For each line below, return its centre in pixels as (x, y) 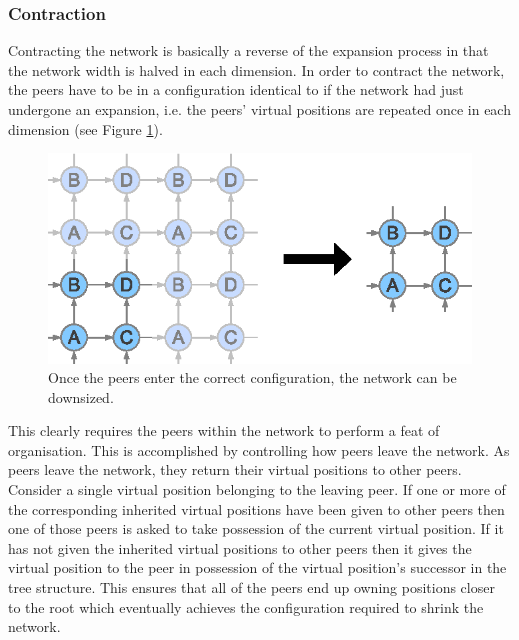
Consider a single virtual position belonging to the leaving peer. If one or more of (257, 489)
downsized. (81, 396)
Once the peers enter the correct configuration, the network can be (252, 377)
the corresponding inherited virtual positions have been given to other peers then (256, 508)
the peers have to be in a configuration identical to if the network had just (236, 89)
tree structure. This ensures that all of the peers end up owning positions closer (251, 587)
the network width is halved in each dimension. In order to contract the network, (256, 69)
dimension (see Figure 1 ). (85, 128)
